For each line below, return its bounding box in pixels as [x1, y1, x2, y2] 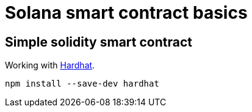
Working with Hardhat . [5, 60, 95, 71]
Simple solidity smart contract [5, 34, 192, 50]
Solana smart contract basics [5, 2, 248, 23]
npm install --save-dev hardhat [5, 79, 159, 89]
